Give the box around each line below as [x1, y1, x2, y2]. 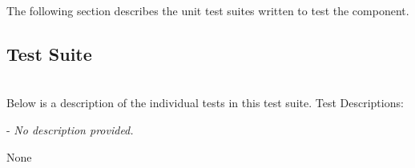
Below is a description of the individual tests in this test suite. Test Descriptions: [6, 94, 404, 111]
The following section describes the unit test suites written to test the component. [6, 2, 409, 18]
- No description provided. [6, 121, 134, 138]
